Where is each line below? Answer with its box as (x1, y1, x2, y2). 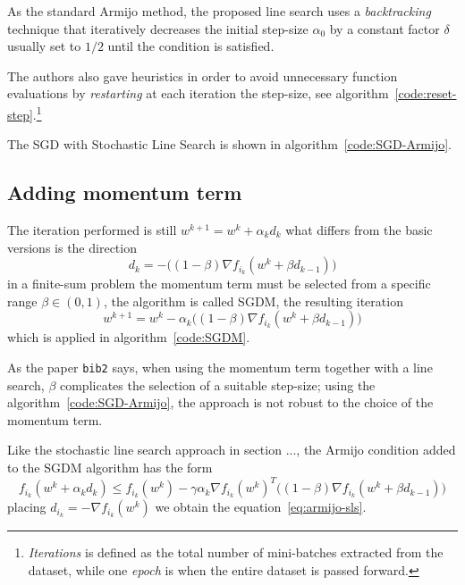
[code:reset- (394, 84, 457, 103)
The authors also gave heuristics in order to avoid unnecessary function (7, 66, 398, 85)
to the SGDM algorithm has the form (7, 458, 213, 477)
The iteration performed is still (7, 221, 177, 239)
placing (7, 497, 46, 516)
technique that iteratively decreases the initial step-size (7, 19, 309, 38)
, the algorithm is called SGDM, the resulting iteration (103, 291, 403, 310)
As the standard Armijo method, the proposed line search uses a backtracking (7, 2, 431, 20)
